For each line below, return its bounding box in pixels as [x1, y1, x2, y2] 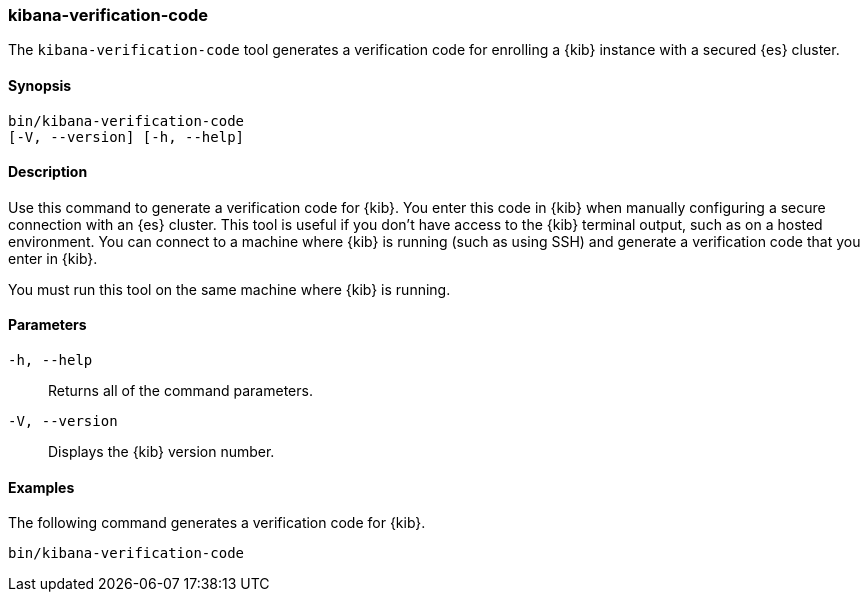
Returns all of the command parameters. [48, 382, 313, 400]
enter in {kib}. [8, 249, 98, 267]
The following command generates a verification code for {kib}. [8, 514, 426, 532]
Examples [8, 478, 75, 496]
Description [8, 163, 88, 181]
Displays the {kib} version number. [48, 443, 275, 461]
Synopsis [8, 76, 72, 94]
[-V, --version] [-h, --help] [8, 128, 245, 145]
